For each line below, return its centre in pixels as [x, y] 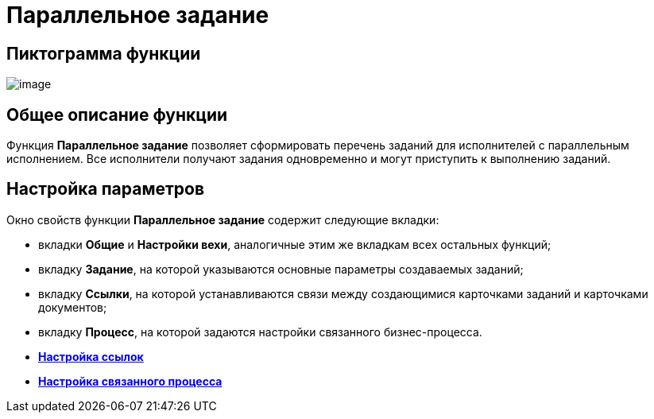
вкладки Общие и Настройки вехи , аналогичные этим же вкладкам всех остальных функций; [295, 244]
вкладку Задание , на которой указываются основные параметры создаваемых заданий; [281, 269]
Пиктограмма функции [104, 53]
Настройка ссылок [91, 356]
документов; [73, 307]
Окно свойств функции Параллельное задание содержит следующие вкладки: [223, 219]
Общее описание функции [117, 114]
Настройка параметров [106, 189]
